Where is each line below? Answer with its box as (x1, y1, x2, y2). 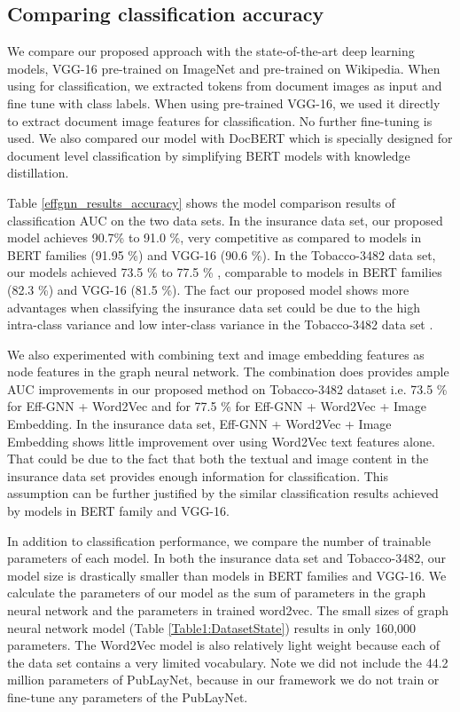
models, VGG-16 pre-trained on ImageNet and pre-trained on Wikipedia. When (7, 59, 441, 77)
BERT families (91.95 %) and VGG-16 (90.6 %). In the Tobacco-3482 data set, (7, 245, 436, 264)
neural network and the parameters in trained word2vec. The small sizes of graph (7, 601, 448, 620)
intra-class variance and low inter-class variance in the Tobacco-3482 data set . (7, 315, 433, 334)
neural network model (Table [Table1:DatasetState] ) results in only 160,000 (7, 618, 417, 637)
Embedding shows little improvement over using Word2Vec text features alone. (7, 431, 435, 450)
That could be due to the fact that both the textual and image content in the (7, 449, 429, 468)
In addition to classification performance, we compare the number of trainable (7, 531, 431, 550)
